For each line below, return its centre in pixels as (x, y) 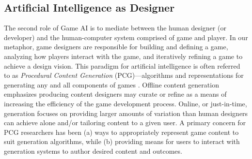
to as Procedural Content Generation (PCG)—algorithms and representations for (124, 75)
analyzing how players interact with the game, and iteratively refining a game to (123, 56)
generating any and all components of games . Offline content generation (111, 84)
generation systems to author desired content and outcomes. (93, 151)
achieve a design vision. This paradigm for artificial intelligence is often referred (122, 65)
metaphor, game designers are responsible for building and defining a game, (116, 47)
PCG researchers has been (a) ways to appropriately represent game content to (121, 132)
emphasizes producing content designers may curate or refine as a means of (115, 94)
